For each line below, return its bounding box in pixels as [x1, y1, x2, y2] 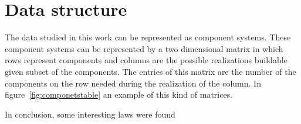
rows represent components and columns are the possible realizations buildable [5, 54, 288, 66]
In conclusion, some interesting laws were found [5, 108, 175, 120]
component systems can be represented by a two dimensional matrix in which [5, 42, 283, 54]
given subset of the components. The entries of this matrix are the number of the [5, 65, 296, 77]
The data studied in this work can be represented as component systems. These [5, 31, 291, 43]
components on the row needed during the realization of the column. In [5, 77, 261, 89]
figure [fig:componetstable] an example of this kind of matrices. [5, 88, 233, 101]
